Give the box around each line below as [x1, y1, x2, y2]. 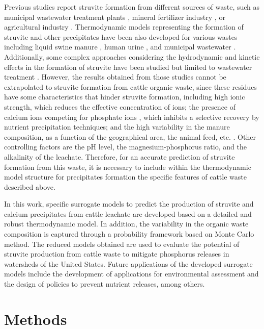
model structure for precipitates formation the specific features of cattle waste [4, 171, 247, 182]
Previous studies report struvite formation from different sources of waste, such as [4, 2, 260, 12]
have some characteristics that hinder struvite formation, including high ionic [4, 91, 245, 102]
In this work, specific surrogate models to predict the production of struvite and [4, 198, 254, 209]
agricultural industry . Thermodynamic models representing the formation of [4, 21, 244, 32]
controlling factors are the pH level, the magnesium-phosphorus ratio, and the [4, 141, 247, 152]
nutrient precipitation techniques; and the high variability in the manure [4, 121, 230, 132]
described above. [4, 181, 55, 192]
